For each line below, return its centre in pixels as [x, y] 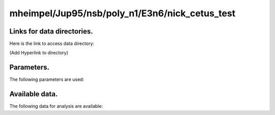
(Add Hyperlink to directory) [39, 53]
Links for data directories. [51, 31]
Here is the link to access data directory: [52, 44]
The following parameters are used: [47, 79]
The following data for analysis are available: [56, 106]
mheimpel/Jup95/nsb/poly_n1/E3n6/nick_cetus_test [122, 13]
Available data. [34, 94]
